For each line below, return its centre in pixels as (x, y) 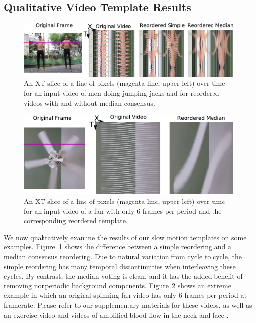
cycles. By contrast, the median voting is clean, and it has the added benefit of (123, 276)
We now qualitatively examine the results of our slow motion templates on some (125, 237)
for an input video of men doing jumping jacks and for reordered (122, 93)
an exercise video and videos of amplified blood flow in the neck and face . (116, 314)
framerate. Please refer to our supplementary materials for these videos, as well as (128, 304)
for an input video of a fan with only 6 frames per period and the (123, 211)
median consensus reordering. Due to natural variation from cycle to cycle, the (123, 256)
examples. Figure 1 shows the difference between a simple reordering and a (118, 247)
